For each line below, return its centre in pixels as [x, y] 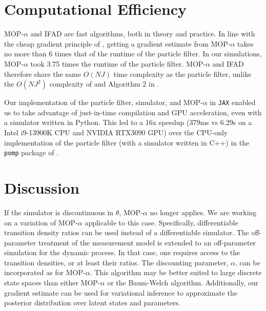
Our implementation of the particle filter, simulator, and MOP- [104, 102]
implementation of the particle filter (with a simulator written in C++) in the [127, 142]
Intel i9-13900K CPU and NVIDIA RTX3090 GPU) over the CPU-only [116, 132]
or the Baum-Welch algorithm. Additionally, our [183, 283]
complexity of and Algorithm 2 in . [104, 84]
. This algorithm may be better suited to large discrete [176, 272]
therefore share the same [43, 74]
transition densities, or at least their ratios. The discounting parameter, [116, 262]
